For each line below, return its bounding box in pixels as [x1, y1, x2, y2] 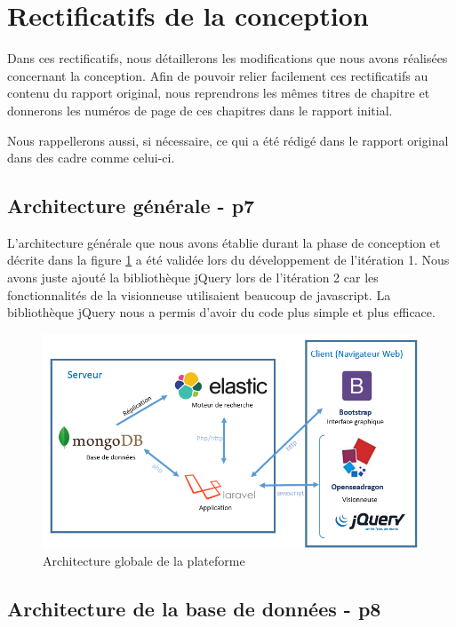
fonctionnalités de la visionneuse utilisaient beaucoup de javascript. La [7, 285, 391, 304]
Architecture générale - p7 [7, 192, 255, 219]
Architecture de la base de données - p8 [7, 594, 381, 622]
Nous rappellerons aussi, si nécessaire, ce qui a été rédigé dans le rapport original [7, 131, 449, 149]
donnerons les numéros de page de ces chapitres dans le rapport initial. [7, 100, 393, 119]
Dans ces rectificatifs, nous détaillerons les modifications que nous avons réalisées [7, 49, 448, 67]
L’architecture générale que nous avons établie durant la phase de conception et [7, 233, 441, 251]
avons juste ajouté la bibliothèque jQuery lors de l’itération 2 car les [7, 268, 379, 287]
